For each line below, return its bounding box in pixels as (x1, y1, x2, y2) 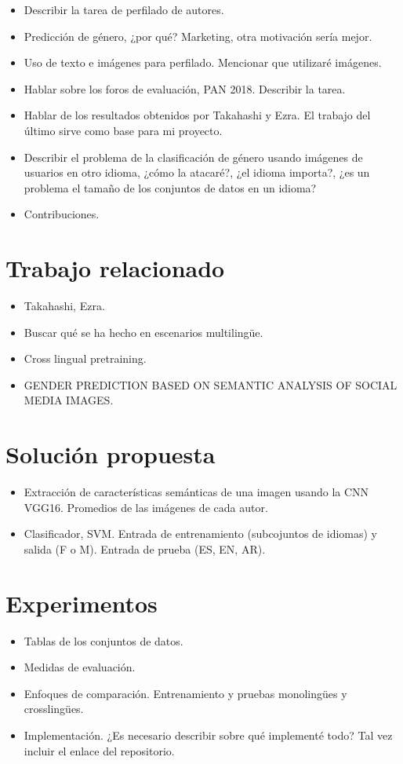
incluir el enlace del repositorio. (24, 742, 175, 759)
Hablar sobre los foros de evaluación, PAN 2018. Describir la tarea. (24, 80, 346, 97)
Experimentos (5, 587, 158, 619)
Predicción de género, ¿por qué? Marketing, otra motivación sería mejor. (24, 27, 372, 44)
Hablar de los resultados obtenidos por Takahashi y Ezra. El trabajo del (24, 107, 371, 123)
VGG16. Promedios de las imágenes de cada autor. (24, 499, 268, 515)
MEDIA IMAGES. (24, 392, 114, 408)
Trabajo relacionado (5, 252, 225, 284)
